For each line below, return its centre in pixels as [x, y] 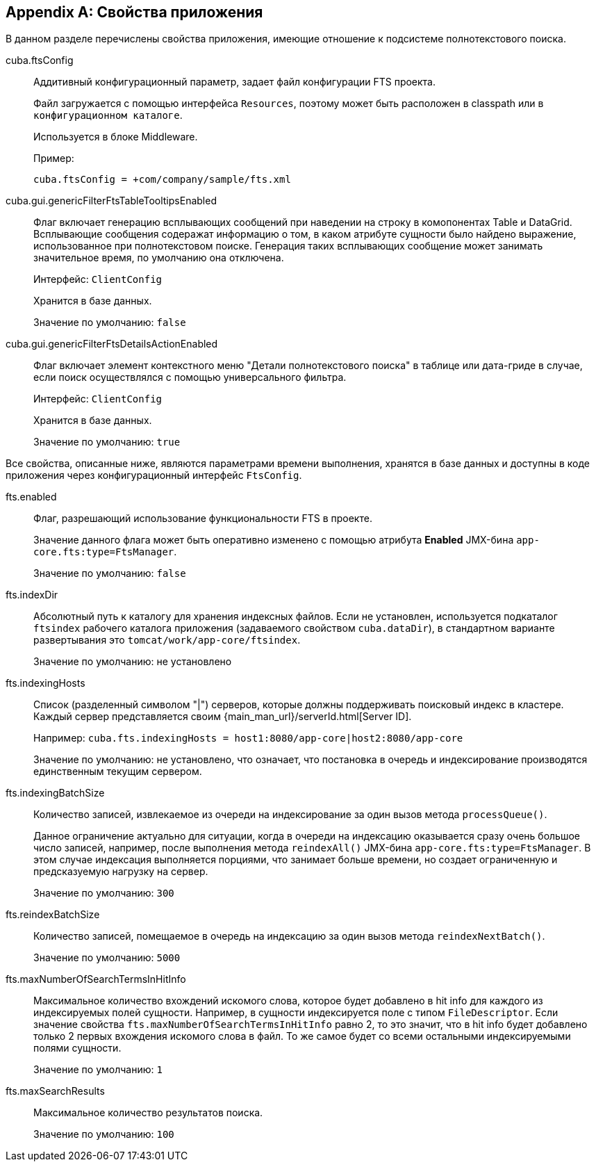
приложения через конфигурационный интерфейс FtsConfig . [154, 475]
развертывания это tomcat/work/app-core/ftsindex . [167, 640]
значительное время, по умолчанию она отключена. [159, 258]
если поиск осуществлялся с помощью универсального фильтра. [190, 377]
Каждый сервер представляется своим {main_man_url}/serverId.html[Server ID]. [223, 717]
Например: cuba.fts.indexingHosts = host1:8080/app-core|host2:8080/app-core [248, 738]
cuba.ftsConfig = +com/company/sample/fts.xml [162, 180]
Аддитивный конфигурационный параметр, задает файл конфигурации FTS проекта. [235, 82]
